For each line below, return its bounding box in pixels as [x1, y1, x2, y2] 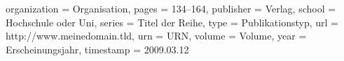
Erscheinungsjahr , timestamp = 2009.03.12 [6, 42, 189, 56]
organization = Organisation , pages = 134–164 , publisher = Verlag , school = [6, 1, 336, 15]
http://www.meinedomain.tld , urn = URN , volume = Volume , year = [6, 28, 307, 43]
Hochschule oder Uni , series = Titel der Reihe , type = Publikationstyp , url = [6, 15, 338, 29]
